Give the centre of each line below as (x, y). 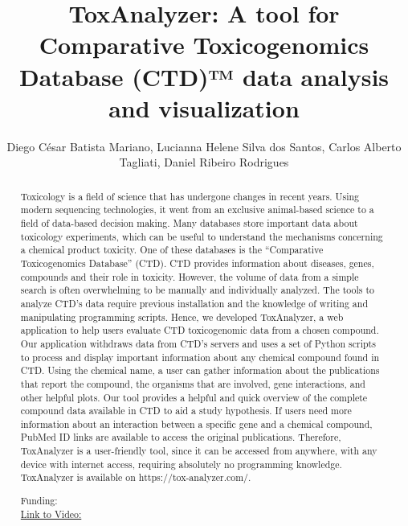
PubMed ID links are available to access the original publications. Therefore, (181, 437)
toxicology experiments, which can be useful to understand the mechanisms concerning (202, 236)
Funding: (39, 500)
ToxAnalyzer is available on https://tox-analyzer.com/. (136, 477)
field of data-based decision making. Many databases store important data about (189, 222)
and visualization (204, 107)
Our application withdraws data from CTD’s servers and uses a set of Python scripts (198, 343)
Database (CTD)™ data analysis (204, 76)
